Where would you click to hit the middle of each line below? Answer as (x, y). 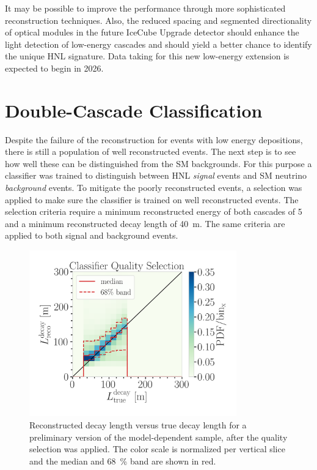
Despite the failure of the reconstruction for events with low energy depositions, (154, 139)
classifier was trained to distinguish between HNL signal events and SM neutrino (156, 175)
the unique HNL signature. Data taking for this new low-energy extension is (147, 56)
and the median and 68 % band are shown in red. (123, 461)
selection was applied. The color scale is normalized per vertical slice (157, 449)
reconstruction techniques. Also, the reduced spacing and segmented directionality (158, 20)
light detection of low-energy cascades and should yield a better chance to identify (158, 44)
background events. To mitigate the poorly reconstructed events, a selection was (154, 188)
